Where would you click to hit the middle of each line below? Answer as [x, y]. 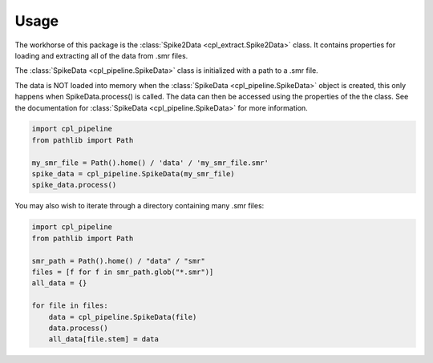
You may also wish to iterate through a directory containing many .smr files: [140, 206]
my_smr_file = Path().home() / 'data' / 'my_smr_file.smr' [150, 163]
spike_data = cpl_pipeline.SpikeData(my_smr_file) [134, 174]
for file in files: [70, 306]
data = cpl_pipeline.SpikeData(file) [123, 317]
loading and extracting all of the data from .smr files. [101, 55]
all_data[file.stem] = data [104, 339]
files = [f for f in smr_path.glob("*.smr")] [123, 272]
